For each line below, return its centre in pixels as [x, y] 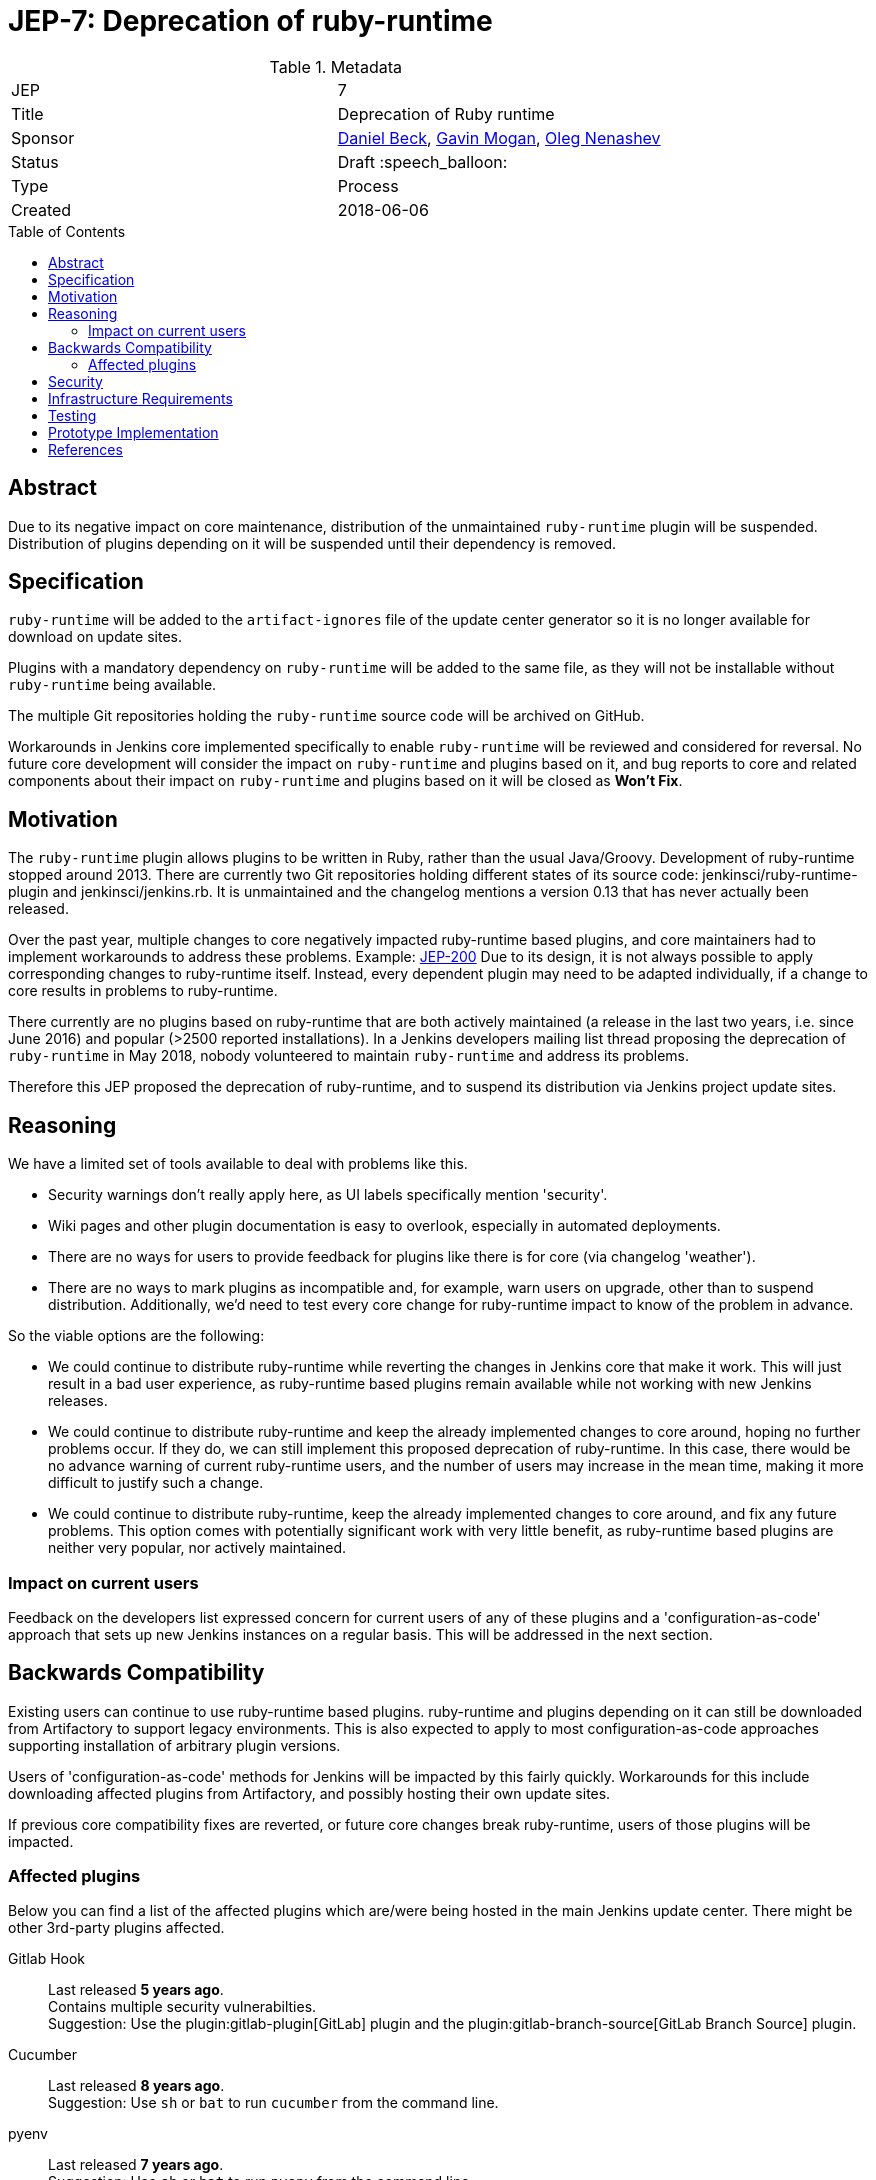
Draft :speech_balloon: [422, 161]
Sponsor [43, 137]
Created [41, 209]
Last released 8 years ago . [136, 2086]
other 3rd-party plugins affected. [116, 1928]
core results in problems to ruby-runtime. [143, 991]
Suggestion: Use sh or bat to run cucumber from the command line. [273, 2103]
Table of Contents [67, 231]
